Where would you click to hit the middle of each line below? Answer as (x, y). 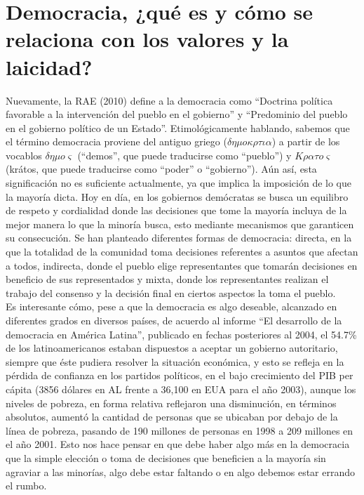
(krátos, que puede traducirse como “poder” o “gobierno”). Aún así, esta (161, 169)
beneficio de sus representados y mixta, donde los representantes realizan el (167, 279)
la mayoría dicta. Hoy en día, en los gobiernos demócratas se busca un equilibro (177, 196)
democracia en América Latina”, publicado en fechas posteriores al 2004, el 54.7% (181, 334)
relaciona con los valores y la (147, 39)
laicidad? (49, 66)
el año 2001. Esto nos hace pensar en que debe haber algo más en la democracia (178, 444)
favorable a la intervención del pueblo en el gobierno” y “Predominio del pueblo (177, 114)
